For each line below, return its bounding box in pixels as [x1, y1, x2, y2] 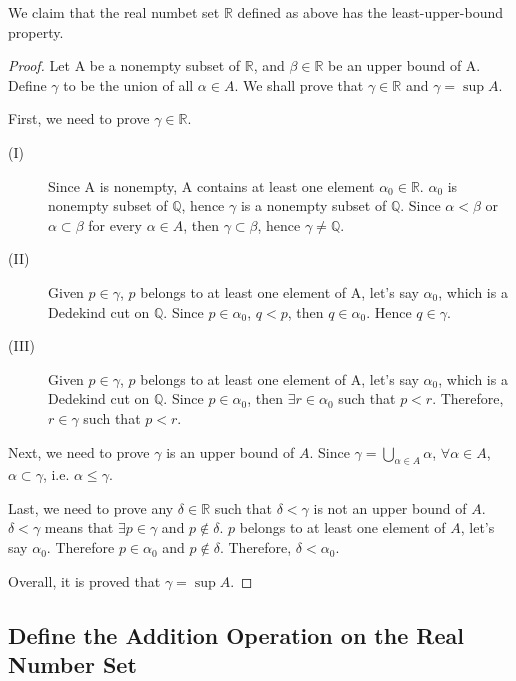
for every [88, 214, 142, 235]
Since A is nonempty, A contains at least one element [48, 175, 375, 196]
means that [44, 517, 114, 538]
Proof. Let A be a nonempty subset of [8, 55, 241, 76]
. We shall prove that [234, 74, 364, 95]
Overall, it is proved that [8, 570, 161, 591]
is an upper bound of [166, 441, 295, 462]
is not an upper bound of [313, 497, 467, 518]
